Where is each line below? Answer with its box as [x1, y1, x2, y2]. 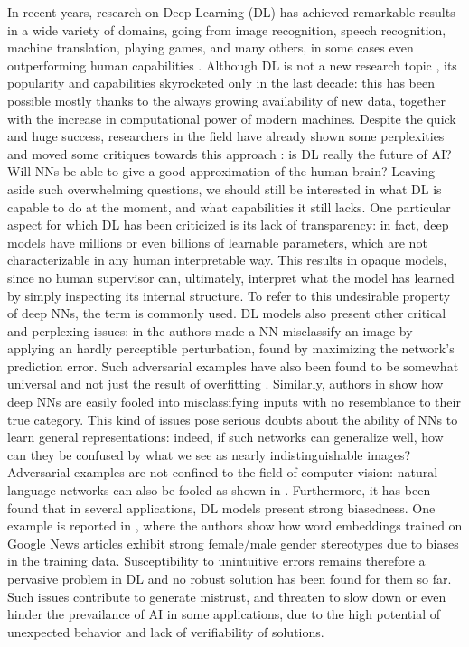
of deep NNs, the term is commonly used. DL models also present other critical [7, 304, 446, 323]
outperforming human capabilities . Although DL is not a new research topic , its [7, 55, 457, 74]
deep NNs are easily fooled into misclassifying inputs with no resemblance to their [7, 392, 461, 411]
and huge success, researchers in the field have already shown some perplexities [7, 127, 445, 145]
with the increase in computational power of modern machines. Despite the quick [7, 108, 456, 127]
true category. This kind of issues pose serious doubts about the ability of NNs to [7, 409, 458, 428]
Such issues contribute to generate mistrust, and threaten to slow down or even [7, 586, 446, 605]
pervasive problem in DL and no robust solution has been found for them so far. [7, 569, 452, 587]
